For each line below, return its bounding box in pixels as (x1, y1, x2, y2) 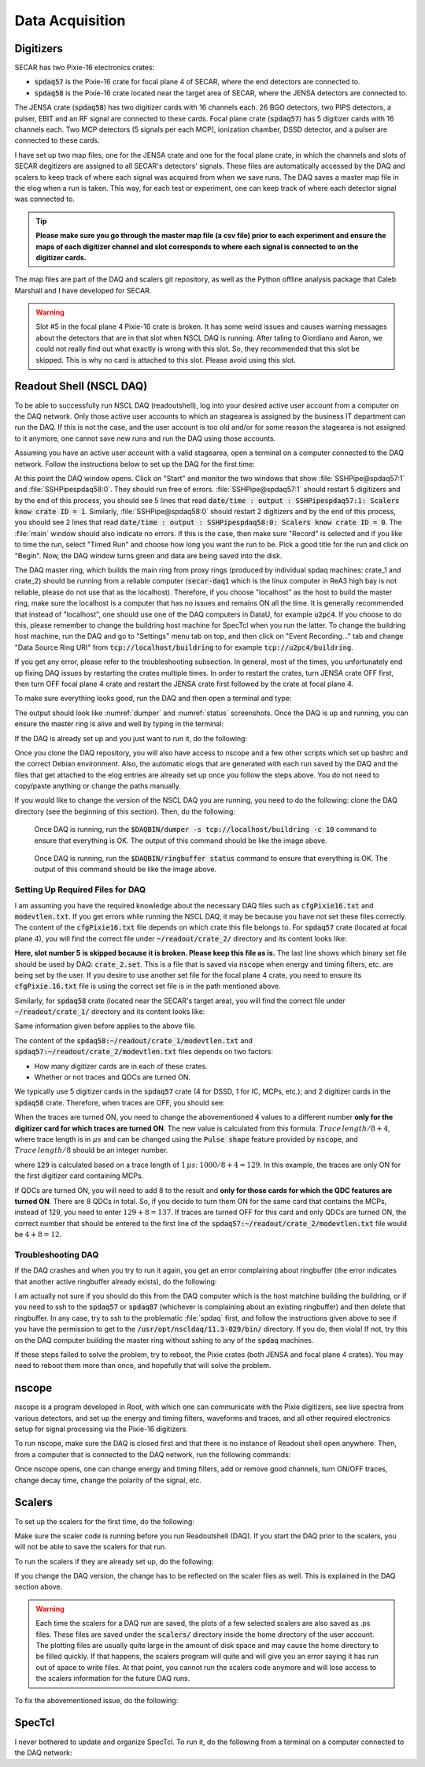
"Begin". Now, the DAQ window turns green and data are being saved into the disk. (14, 550, 283, 560)
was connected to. (14, 194, 75, 204)
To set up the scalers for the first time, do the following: (14, 1516, 194, 1526)
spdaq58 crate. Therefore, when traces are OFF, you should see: (14, 1098, 225, 1107)
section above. (14, 1582, 63, 1592)
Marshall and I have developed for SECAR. (14, 285, 152, 295)
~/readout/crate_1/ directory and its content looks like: (14, 1007, 205, 1016)
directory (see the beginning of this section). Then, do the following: (14, 807, 236, 816)
